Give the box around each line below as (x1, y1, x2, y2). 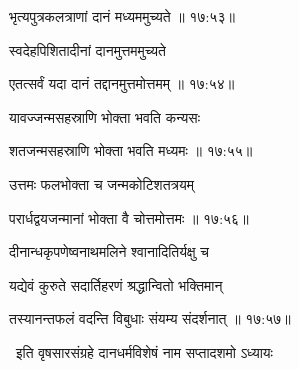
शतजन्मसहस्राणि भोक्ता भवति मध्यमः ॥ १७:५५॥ (9, 140, 253, 161)
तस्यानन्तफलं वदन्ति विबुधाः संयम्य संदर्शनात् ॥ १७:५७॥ (9, 308, 291, 329)
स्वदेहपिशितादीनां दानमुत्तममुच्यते (9, 39, 166, 60)
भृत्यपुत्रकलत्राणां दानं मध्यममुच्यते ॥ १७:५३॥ (9, 6, 235, 26)
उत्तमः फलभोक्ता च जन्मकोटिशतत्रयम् (9, 173, 194, 194)
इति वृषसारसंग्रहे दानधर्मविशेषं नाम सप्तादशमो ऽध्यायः (15, 341, 273, 362)
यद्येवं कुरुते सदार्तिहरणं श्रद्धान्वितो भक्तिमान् (9, 274, 223, 295)
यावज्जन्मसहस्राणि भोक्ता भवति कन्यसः (9, 106, 201, 127)
